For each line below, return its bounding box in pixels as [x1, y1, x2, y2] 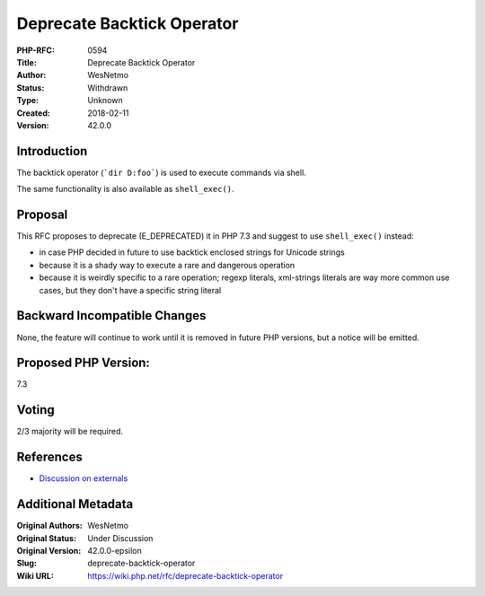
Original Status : [16, 532, 76, 543]
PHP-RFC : [16, 45, 56, 56]
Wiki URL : [16, 570, 54, 581]
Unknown [87, 95, 123, 106]
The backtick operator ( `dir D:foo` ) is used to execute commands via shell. [16, 167, 307, 178]
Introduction [16, 144, 88, 159]
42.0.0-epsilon [87, 545, 143, 556]
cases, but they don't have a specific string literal [39, 285, 222, 295]
